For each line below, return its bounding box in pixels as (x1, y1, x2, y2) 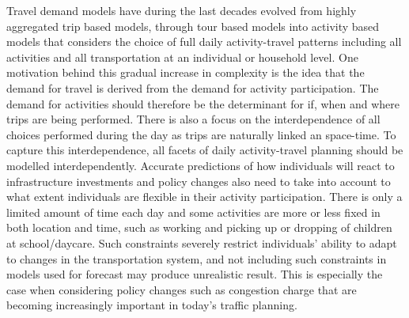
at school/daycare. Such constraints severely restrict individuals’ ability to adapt (6, 234, 397, 251)
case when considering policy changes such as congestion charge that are (6, 281, 357, 297)
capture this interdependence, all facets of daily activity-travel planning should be (6, 142, 403, 158)
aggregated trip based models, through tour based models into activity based (6, 17, 380, 34)
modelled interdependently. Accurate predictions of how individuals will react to (6, 157, 395, 173)
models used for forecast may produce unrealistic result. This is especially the (6, 266, 383, 282)
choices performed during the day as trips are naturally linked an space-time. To (6, 126, 396, 142)
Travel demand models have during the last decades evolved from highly (6, 2, 357, 18)
